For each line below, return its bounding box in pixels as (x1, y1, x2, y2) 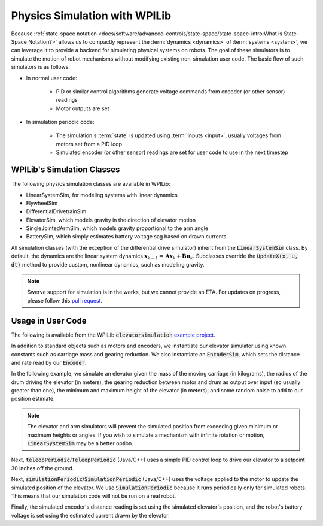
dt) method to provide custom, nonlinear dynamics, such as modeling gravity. (11, 261, 205, 268)
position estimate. (11, 395, 55, 403)
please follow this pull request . (27, 297, 103, 304)
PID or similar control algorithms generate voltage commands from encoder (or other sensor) (56, 87, 285, 95)
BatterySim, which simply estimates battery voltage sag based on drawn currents (26, 233, 227, 240)
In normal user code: (26, 74, 77, 81)
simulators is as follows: (11, 64, 70, 71)
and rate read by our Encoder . (11, 359, 87, 366)
